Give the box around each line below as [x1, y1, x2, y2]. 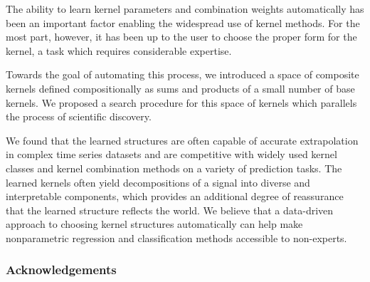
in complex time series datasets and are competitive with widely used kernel [6, 147, 337, 162]
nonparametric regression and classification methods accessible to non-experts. [6, 230, 347, 245]
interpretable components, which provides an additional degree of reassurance [6, 189, 344, 204]
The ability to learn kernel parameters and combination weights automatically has [6, 1, 364, 16]
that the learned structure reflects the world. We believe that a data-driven [6, 202, 334, 217]
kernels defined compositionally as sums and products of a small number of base [6, 80, 355, 95]
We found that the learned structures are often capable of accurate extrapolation [6, 132, 359, 147]
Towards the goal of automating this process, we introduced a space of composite [6, 67, 359, 82]
